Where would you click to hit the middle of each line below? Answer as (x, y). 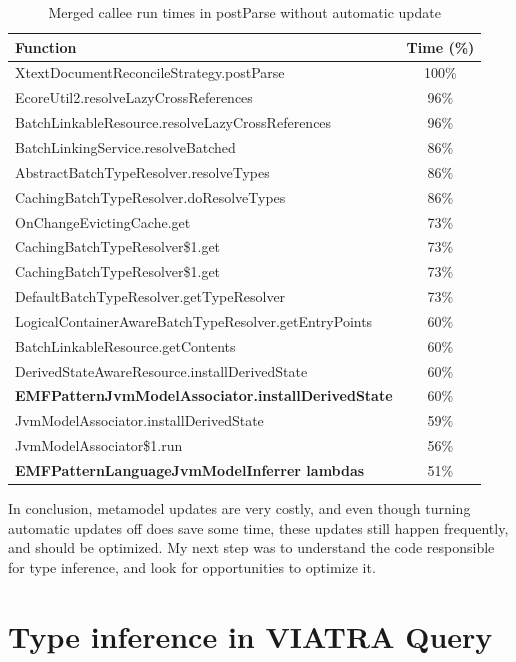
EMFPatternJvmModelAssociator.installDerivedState (204, 395)
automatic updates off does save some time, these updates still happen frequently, (258, 527)
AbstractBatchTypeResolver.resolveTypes (142, 171)
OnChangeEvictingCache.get (103, 221)
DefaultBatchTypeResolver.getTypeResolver (150, 296)
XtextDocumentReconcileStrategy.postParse (150, 72)
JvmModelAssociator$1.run (99, 445)
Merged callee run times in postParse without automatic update (244, 12)
